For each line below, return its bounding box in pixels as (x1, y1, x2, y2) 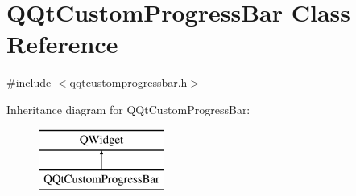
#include (6, 74, 52, 91)
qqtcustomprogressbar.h (69, 74, 188, 91)
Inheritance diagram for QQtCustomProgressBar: (6, 100, 250, 117)
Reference (6, 27, 118, 60)
